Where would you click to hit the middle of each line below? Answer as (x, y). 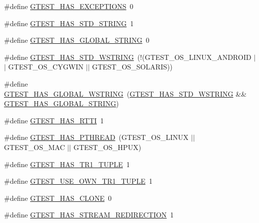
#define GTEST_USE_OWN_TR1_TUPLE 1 (78, 181)
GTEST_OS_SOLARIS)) (132, 67)
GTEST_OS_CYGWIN (46, 67)
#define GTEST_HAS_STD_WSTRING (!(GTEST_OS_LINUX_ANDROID (128, 57)
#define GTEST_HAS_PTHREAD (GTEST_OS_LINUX (96, 137)
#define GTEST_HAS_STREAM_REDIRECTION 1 (89, 215)
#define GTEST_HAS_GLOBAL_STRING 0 (77, 40)
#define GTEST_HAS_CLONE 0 (58, 198)
